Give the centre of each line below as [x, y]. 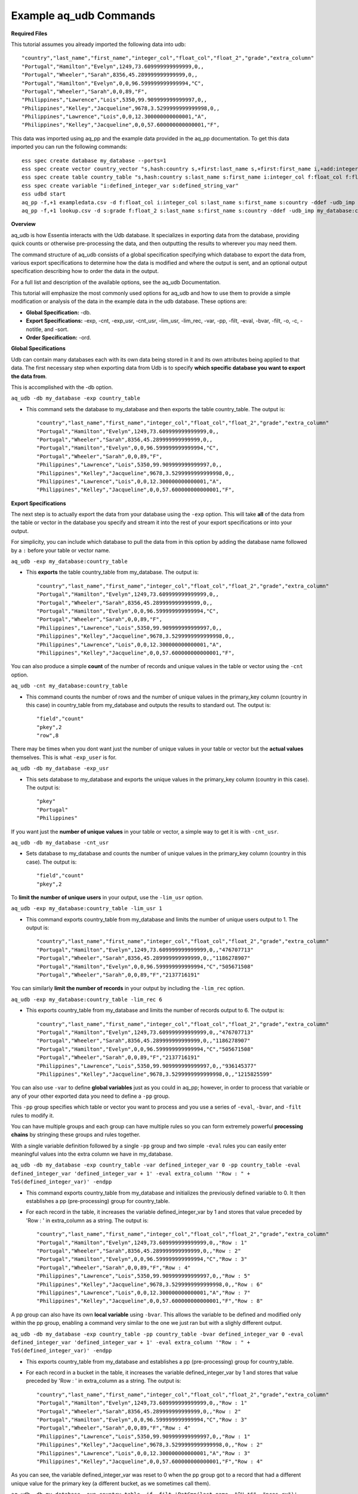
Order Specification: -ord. [58, 338]
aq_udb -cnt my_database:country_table [69, 686]
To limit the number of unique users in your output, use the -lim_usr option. [107, 897]
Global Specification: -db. [58, 312]
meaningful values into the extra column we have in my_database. [92, 1154]
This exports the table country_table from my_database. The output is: [112, 572]
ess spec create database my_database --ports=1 [94, 160]
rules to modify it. [33, 1115]
